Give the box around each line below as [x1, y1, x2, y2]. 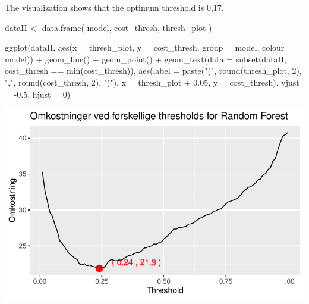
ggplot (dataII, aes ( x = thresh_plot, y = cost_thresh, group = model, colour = [5, 41, 294, 54]
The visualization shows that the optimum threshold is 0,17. [5, 1, 224, 13]
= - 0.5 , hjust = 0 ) [5, 87, 71, 100]
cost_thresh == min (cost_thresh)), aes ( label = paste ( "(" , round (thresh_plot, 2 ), [5, 64, 302, 77]
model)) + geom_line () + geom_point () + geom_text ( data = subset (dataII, [5, 52, 286, 65]
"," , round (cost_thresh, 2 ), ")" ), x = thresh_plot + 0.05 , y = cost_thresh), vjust [5, 76, 299, 88]
